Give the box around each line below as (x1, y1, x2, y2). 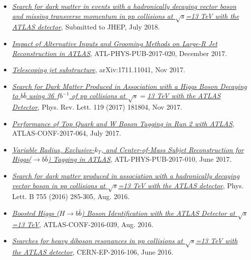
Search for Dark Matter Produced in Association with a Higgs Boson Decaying (12, 81, 247, 91)
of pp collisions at (72, 90, 125, 101)
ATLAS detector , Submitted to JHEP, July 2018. (12, 22, 160, 32)
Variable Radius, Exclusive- (12, 144, 95, 154)
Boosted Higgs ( (12, 208, 59, 218)
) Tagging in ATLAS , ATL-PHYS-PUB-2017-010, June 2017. (48, 154, 232, 164)
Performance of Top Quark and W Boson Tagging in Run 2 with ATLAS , (12, 118, 234, 128)
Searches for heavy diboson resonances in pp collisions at (12, 235, 183, 246)
